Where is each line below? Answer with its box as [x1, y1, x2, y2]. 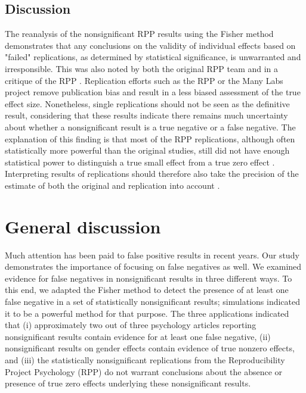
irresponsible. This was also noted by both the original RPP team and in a [5, 62, 279, 74]
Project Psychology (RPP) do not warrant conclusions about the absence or [5, 365, 283, 378]
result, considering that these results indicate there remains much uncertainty [5, 109, 288, 121]
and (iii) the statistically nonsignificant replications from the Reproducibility [5, 353, 285, 366]
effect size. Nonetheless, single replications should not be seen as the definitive [5, 97, 290, 110]
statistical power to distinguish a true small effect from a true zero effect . [5, 155, 275, 168]
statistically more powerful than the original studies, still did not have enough [5, 144, 290, 157]
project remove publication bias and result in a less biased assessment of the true [5, 86, 301, 98]
